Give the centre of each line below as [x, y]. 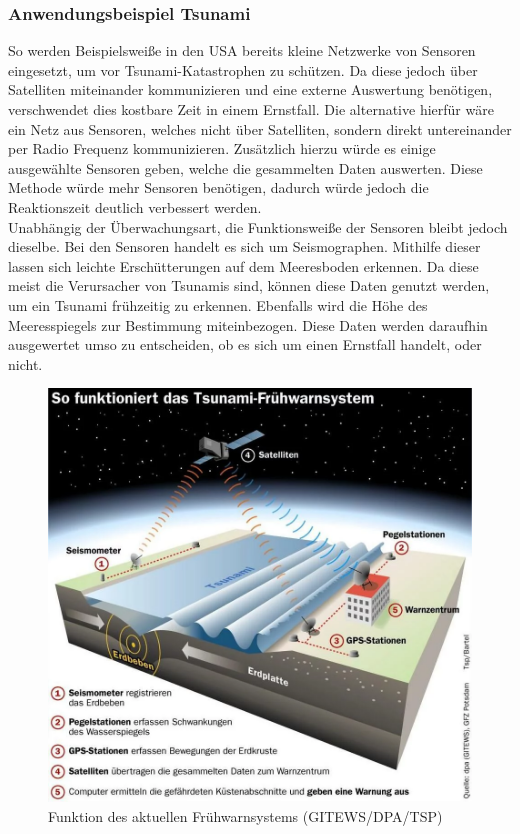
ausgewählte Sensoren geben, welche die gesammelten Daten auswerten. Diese [245, 167]
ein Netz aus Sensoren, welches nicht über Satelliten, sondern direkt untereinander [260, 128]
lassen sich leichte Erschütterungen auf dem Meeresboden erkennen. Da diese [243, 265]
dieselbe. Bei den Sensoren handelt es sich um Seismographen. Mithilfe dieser [244, 246]
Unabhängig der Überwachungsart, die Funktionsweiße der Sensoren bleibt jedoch [258, 226]
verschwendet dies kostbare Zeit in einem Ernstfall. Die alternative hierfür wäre [251, 109]
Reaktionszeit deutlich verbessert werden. [135, 206]
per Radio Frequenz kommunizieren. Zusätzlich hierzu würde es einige [222, 148]
